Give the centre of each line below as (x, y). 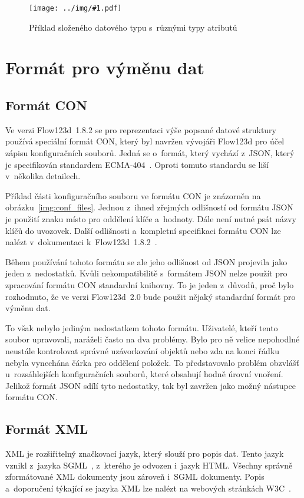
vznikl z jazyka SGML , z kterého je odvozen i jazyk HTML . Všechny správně (149, 465)
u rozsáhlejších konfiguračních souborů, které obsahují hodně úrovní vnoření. (144, 374)
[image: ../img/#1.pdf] (75, 8)
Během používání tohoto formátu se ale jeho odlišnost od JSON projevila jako (146, 261)
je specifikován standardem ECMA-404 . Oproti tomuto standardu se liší (137, 164)
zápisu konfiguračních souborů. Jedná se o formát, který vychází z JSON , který (150, 153)
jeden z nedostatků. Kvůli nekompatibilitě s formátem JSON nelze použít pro (146, 273)
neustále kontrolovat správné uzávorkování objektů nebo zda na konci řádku (143, 350)
